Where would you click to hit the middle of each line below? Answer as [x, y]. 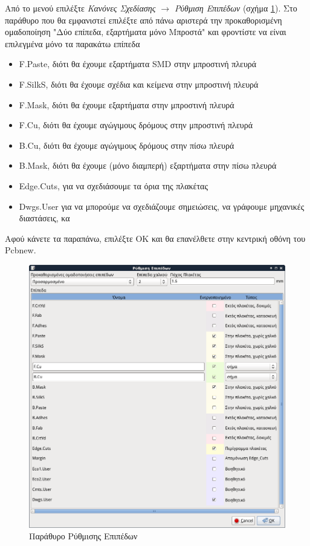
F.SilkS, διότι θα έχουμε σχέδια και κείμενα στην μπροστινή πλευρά [139, 84]
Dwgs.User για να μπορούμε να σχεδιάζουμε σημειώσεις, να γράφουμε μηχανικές [162, 206]
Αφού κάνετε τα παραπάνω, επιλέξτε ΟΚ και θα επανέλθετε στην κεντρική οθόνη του [155, 238]
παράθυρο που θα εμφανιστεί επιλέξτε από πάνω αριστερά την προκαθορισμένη [144, 20]
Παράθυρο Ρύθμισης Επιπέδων [83, 536]
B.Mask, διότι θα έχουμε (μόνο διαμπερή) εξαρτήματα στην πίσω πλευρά [148, 165]
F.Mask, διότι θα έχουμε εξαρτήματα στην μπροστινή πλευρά [127, 104]
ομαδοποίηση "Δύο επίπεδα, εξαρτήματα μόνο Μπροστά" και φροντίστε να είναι [146, 32]
